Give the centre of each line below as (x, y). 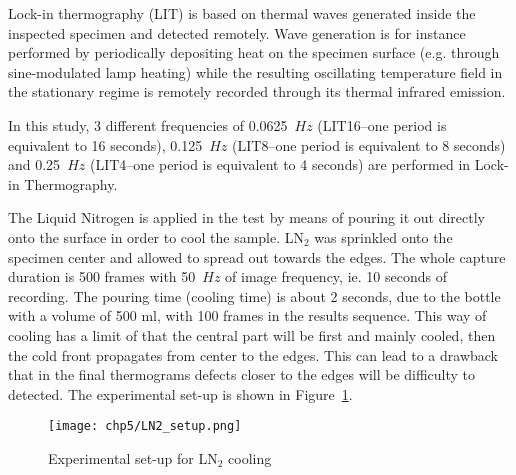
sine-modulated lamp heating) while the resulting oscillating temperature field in (255, 71)
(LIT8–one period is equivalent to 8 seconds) (369, 144)
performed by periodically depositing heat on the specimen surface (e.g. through (254, 52)
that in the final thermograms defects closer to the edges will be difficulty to (242, 374)
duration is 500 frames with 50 (102, 276)
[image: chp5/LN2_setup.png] (145, 426)
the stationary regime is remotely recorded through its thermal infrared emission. (257, 91)
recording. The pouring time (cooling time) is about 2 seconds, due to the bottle (254, 295)
